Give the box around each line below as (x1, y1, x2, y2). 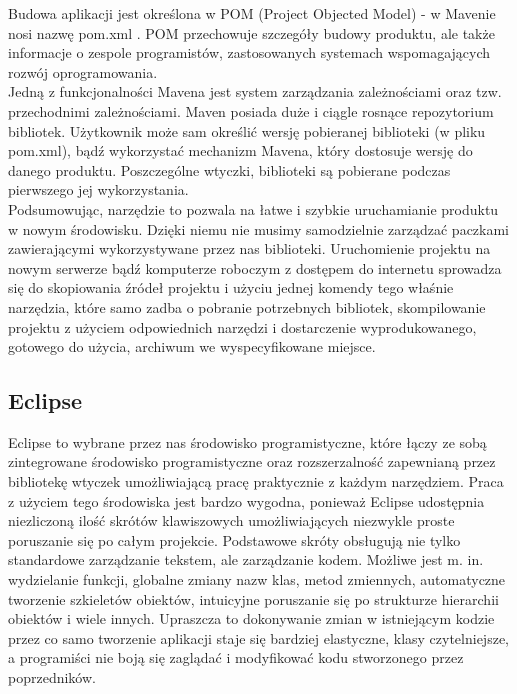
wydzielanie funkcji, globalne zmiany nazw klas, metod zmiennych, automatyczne (8, 569, 506, 590)
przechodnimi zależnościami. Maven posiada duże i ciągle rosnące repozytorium (8, 100, 494, 121)
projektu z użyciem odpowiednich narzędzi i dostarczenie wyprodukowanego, (8, 316, 477, 337)
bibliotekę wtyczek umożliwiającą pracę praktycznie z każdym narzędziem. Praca (8, 471, 504, 492)
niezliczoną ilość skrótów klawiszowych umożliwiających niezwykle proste (8, 510, 455, 531)
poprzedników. (8, 667, 96, 688)
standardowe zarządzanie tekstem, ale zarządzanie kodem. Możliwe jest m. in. (8, 549, 484, 570)
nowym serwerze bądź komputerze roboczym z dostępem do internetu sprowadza (8, 257, 502, 278)
